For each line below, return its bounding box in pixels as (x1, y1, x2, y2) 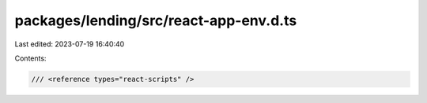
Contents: (14, 53, 47, 63)
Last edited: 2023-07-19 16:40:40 (14, 39, 125, 49)
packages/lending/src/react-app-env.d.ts (14, 12, 297, 29)
